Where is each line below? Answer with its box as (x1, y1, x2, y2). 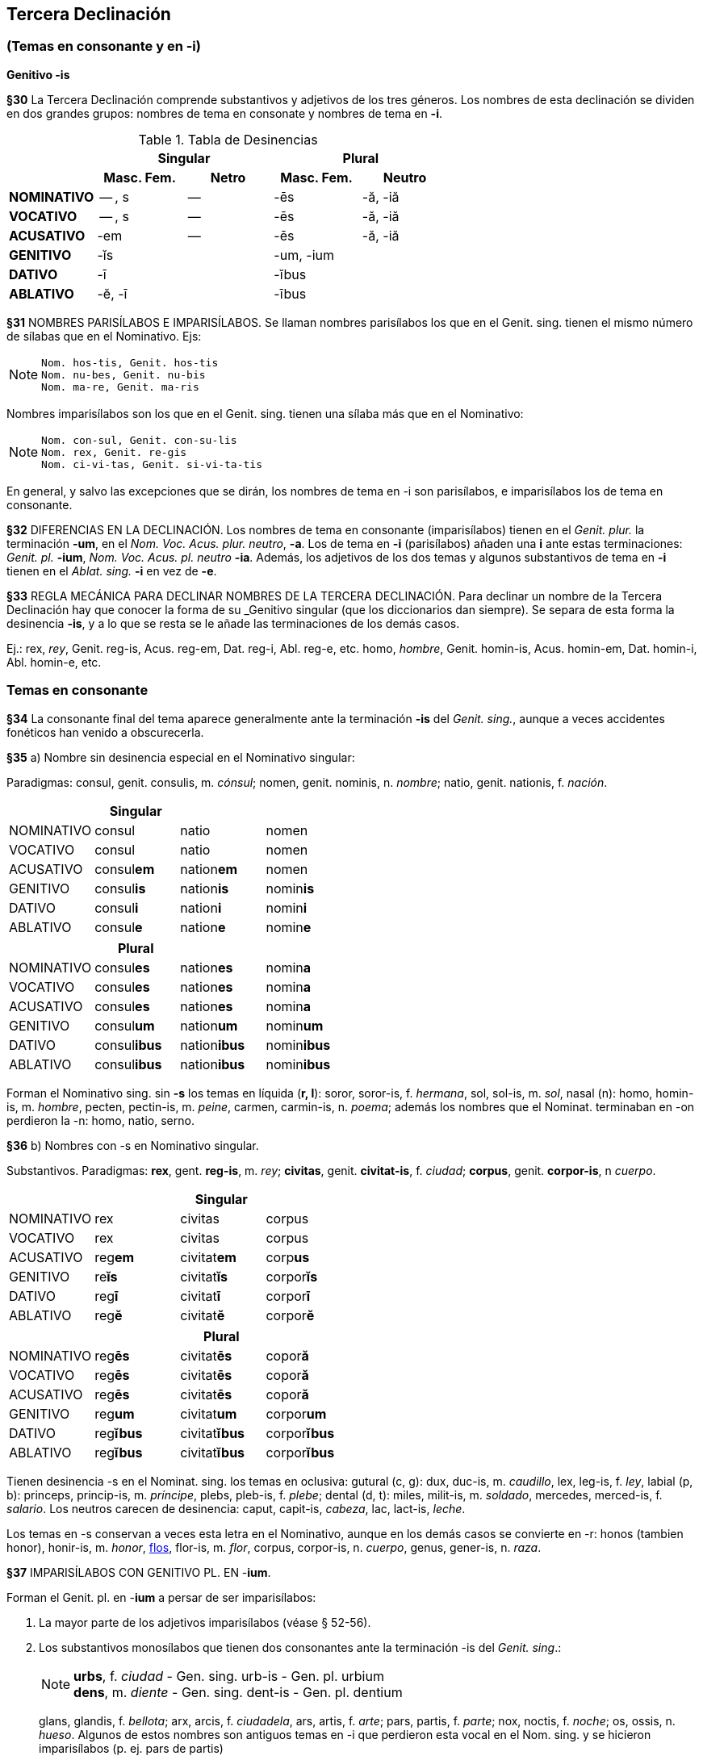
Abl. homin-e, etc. (6, 654, 102, 669)
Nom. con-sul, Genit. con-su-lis (41, 433, 237, 446)
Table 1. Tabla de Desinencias (138, 131, 318, 148)
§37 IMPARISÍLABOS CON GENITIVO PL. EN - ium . (6, 1565, 271, 1579)
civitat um (180, 1405, 237, 1422)
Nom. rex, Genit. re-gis (41, 445, 187, 458)
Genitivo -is (6, 67, 70, 82)
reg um (94, 1405, 135, 1422)
